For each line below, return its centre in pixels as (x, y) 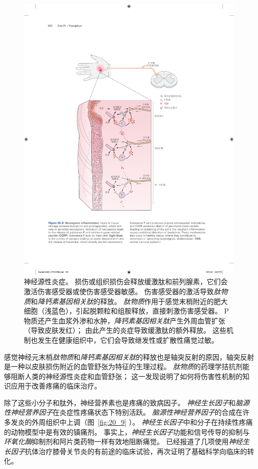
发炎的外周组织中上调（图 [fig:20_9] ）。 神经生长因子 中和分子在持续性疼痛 (132, 422)
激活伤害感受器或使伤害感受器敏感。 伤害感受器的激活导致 (119, 291)
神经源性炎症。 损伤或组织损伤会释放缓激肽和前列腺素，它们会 (126, 281)
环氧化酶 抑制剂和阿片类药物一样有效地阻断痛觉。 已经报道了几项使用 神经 (123, 441)
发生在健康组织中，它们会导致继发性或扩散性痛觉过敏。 (128, 340)
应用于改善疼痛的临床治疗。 (56, 386)
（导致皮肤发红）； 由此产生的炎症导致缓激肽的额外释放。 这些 (125, 330)
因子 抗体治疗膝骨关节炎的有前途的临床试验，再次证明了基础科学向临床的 (129, 451)
